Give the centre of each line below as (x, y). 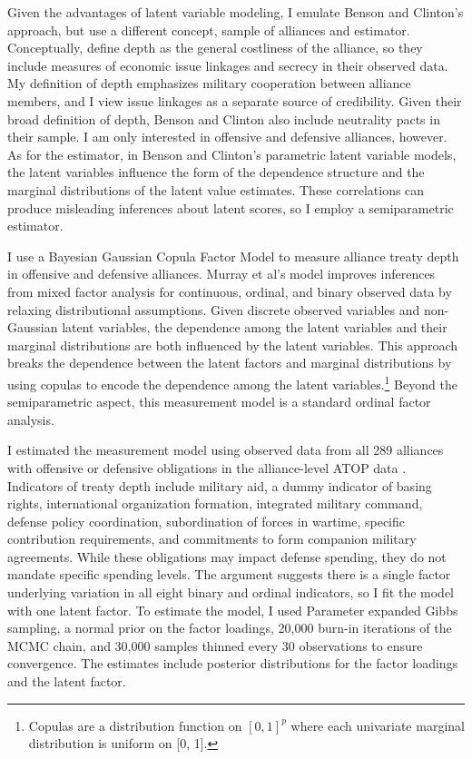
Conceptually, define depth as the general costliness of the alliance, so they (215, 48)
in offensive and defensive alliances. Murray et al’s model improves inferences (221, 274)
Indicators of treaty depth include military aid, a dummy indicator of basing (220, 485)
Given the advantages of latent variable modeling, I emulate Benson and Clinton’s (236, 12)
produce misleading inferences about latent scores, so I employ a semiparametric (231, 207)
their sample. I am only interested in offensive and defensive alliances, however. (227, 137)
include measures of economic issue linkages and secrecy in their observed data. (228, 65)
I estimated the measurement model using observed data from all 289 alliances (226, 450)
